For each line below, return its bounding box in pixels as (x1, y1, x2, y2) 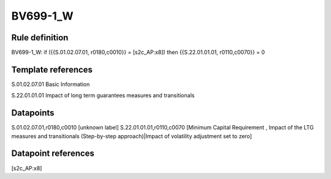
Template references (11, 64, 93, 75)
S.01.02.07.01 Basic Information (11, 80, 90, 88)
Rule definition (11, 32, 69, 43)
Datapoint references (11, 148, 95, 159)
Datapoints (11, 108, 55, 119)
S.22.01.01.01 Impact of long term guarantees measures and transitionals (11, 92, 195, 99)
